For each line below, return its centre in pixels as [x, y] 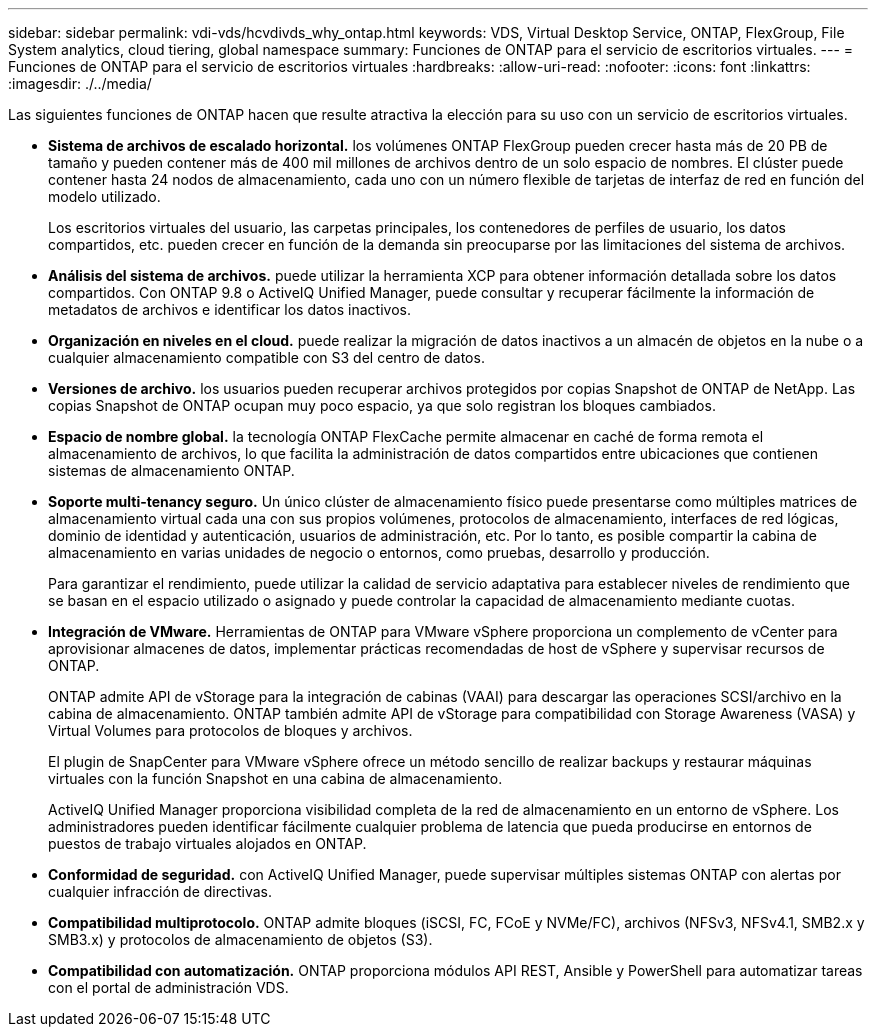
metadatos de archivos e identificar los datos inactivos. [229, 309]
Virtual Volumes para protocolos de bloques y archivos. [230, 730]
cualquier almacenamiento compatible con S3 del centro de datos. [266, 357]
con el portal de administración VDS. [168, 987]
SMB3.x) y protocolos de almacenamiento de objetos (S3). [240, 939]
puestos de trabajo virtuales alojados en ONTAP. [207, 843]
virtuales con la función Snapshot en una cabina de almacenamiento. [275, 778]
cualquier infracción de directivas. [160, 891]
